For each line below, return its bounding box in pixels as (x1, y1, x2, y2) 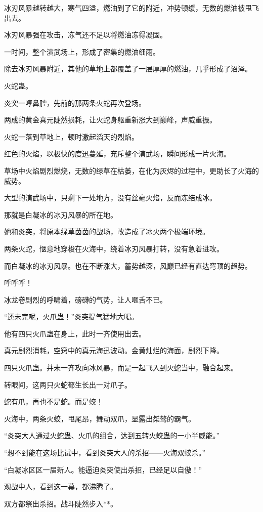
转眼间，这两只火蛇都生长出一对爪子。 (4, 379, 131, 390)
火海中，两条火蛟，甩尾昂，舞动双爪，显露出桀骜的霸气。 (4, 413, 195, 423)
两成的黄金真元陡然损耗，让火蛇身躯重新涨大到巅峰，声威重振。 (4, 114, 216, 125)
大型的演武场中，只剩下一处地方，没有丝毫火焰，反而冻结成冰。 (4, 192, 216, 203)
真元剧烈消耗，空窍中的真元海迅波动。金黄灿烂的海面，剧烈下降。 (4, 345, 224, 356)
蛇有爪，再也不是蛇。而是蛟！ (4, 396, 103, 407)
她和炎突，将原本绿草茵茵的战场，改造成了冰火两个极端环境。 (4, 226, 209, 237)
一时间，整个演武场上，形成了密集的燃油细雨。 (4, 46, 160, 57)
